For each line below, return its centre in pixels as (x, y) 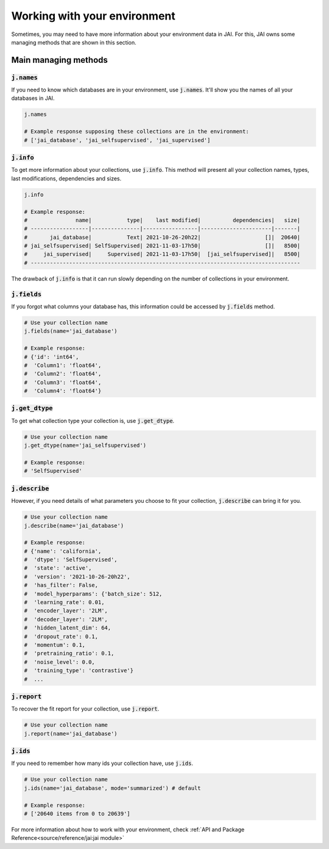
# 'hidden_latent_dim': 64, (68, 628)
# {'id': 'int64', (51, 357)
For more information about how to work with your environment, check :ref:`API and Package (128, 829)
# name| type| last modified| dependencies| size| (162, 220)
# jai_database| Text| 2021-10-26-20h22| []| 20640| (162, 237)
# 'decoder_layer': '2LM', (66, 619)
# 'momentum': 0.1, (55, 645)
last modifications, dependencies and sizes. (66, 178)
